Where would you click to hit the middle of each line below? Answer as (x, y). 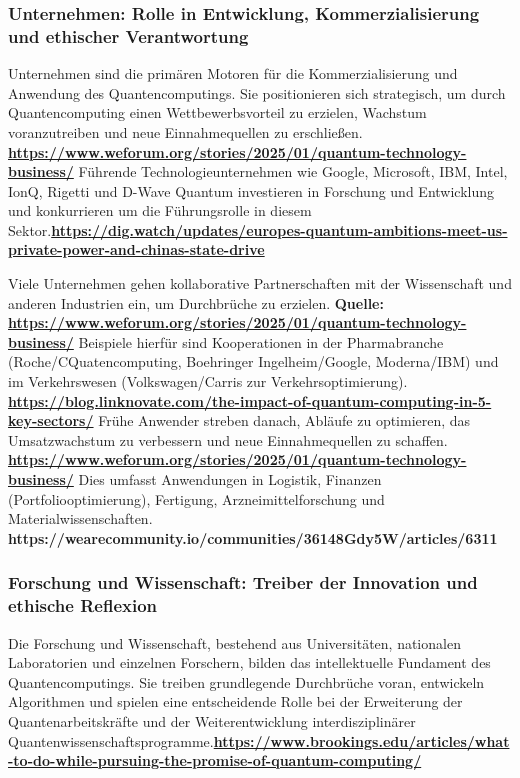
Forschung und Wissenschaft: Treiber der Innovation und (243, 582)
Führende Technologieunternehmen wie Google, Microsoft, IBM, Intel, (293, 171)
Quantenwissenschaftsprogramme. (111, 740)
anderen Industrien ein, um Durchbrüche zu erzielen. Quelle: (196, 302)
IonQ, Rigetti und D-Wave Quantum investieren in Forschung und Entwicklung (251, 190)
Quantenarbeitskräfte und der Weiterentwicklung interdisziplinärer (212, 720)
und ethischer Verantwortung (128, 35)
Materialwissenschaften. (80, 518)
